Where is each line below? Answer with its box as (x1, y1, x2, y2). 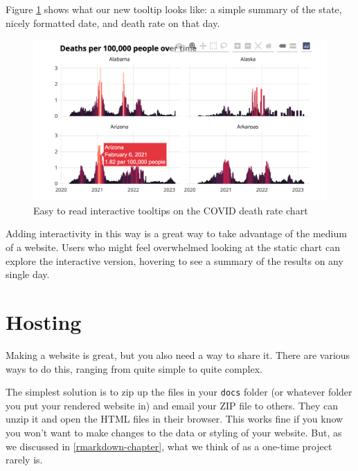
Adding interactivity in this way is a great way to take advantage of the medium (6, 226, 347, 241)
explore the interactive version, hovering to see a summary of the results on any (6, 253, 343, 268)
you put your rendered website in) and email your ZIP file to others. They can (6, 398, 339, 412)
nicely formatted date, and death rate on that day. (6, 15, 220, 30)
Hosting (6, 308, 82, 336)
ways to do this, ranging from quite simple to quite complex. (6, 361, 262, 376)
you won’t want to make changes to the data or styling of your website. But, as (6, 425, 342, 440)
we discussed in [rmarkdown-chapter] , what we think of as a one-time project (6, 438, 332, 453)
